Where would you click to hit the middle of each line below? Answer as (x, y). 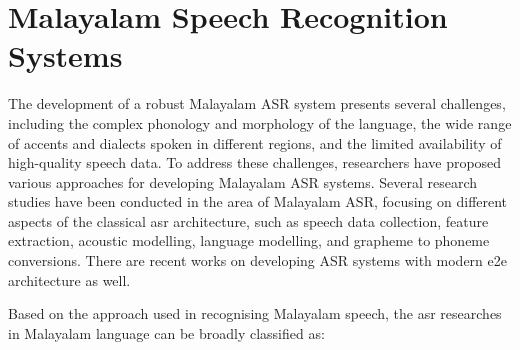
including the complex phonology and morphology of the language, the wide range (260, 122)
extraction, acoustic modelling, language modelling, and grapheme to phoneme (249, 240)
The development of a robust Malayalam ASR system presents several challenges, (257, 103)
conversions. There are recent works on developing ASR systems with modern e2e (257, 260)
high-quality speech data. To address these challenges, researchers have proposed (255, 162)
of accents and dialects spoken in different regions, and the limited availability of (255, 142)
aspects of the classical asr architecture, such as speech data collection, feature (248, 220)
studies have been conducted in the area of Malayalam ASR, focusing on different (258, 201)
